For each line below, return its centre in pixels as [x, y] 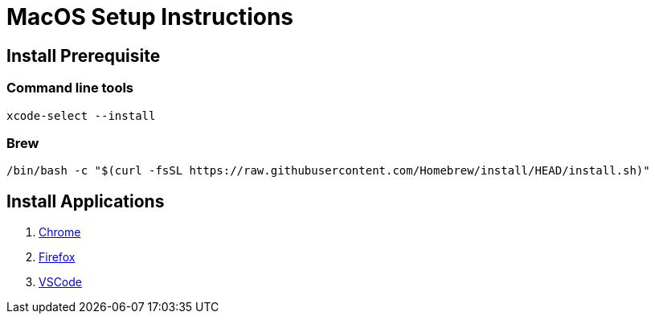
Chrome [60, 232]
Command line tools [70, 88]
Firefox [57, 257]
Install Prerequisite [84, 55]
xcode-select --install [81, 115]
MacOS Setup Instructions [150, 17]
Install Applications [86, 201]
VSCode [60, 282]
